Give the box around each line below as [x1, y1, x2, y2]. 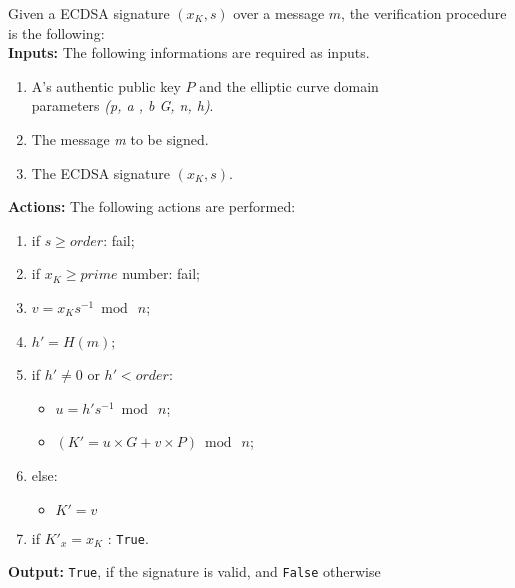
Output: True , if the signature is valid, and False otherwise [8, 561, 381, 582]
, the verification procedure [341, 3, 507, 23]
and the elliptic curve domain [199, 75, 379, 96]
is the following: [8, 22, 105, 43]
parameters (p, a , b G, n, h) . [31, 95, 214, 116]
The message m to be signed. [31, 128, 209, 149]
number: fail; [122, 263, 200, 284]
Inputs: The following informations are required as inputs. [8, 42, 370, 63]
